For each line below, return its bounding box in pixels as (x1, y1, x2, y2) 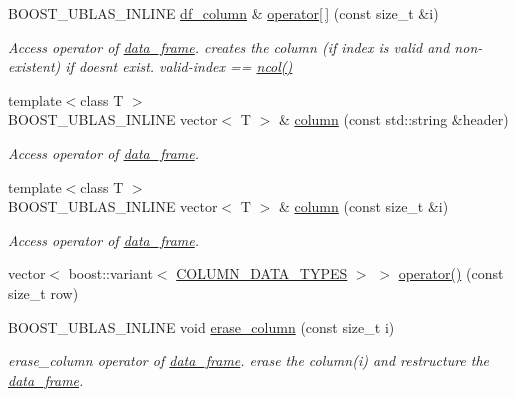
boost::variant (68, 263, 153, 284)
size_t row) (8, 282, 79, 303)
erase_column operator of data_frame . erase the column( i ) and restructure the (8, 350, 490, 371)
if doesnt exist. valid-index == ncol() (65, 56, 293, 77)
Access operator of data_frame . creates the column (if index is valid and (8, 36, 450, 57)
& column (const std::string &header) (278, 109, 509, 130)
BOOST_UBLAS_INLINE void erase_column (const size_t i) (8, 316, 395, 337)
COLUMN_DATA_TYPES (176, 263, 348, 284)
